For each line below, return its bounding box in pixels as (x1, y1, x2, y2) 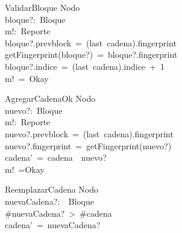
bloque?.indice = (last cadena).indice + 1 (5, 60, 165, 72)
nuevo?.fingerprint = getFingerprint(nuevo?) (5, 139, 172, 152)
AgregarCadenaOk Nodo (5, 92, 96, 105)
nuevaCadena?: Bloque (5, 194, 94, 207)
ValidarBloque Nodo (5, 1, 80, 13)
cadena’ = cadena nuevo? (5, 151, 107, 164)
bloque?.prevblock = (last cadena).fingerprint (5, 36, 177, 49)
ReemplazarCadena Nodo (5, 183, 99, 196)
